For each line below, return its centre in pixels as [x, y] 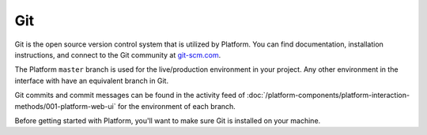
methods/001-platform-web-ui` [65, 106]
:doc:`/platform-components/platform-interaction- [328, 96]
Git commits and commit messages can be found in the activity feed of [130, 96]
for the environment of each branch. [177, 106]
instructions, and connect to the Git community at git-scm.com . [118, 54]
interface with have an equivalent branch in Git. [92, 81]
